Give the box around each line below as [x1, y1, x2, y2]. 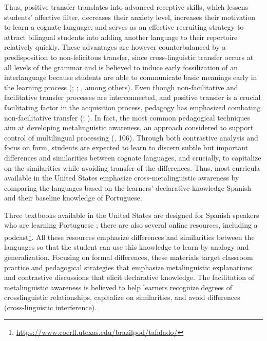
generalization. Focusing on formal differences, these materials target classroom [4, 251, 253, 262]
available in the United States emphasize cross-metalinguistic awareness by [4, 172, 239, 183]
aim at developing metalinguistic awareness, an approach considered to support [4, 122, 254, 133]
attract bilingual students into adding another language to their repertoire [4, 31, 238, 42]
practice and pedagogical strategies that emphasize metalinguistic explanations [4, 262, 252, 272]
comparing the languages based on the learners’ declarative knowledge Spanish [4, 182, 252, 193]
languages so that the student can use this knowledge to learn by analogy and [4, 242, 249, 252]
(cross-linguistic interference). [4, 302, 97, 312]
